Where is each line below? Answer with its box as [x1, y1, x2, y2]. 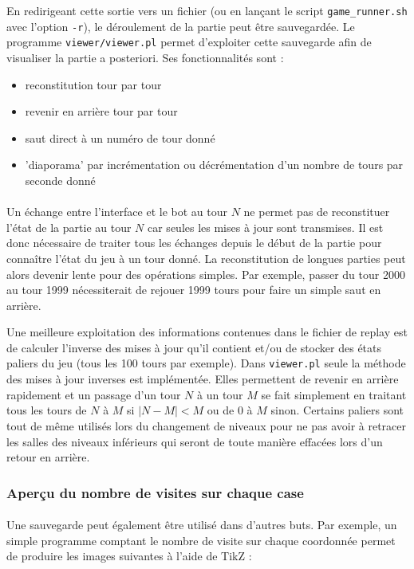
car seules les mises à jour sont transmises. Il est [148, 218, 384, 235]
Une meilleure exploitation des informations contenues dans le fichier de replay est [6, 324, 408, 340]
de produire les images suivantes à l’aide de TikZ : [6, 547, 252, 564]
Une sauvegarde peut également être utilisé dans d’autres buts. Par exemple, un [6, 516, 397, 533]
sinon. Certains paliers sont [270, 402, 404, 418]
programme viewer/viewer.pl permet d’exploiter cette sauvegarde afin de [6, 33, 372, 50]
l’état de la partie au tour [6, 218, 132, 235]
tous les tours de [6, 402, 87, 418]
